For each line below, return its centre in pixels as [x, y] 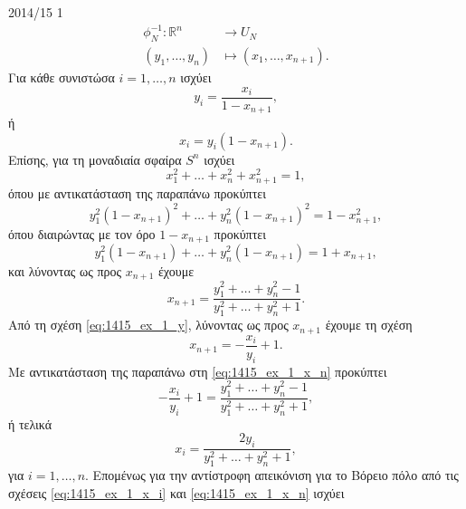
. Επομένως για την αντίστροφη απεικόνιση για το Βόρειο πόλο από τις [272, 475]
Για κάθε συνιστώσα [62, 77]
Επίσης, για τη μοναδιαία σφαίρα [95, 159]
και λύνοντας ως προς [65, 271]
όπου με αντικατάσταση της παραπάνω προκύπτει [137, 193]
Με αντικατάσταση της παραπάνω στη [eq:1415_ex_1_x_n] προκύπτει [198, 371]
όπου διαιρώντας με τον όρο [82, 233]
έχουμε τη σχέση [369, 325]
